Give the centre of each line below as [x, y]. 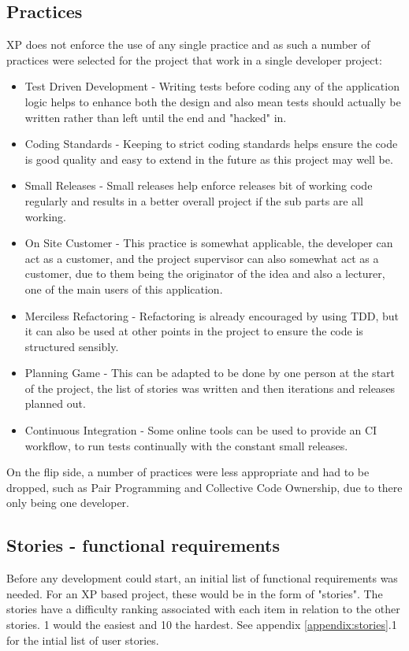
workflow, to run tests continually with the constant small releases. [186, 445]
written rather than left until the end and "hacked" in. [156, 117]
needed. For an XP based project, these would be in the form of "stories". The [195, 593]
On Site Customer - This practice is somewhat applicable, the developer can [209, 243]
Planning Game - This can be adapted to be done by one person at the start [210, 373]
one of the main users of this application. [124, 289]
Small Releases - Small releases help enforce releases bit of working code [199, 185]
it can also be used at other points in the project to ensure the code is [194, 331]
